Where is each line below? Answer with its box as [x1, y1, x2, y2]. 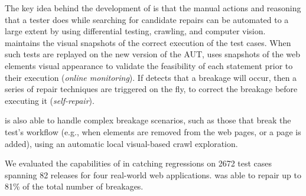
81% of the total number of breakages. [5, 180, 144, 192]
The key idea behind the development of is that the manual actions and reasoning [5, 2, 301, 14]
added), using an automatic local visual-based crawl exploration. [5, 137, 238, 149]
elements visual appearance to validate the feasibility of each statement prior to [5, 59, 293, 71]
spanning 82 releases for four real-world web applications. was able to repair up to [5, 168, 301, 181]
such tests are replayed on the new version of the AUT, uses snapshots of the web [5, 48, 301, 60]
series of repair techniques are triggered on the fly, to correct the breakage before [5, 83, 298, 95]
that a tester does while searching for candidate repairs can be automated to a [5, 13, 289, 25]
